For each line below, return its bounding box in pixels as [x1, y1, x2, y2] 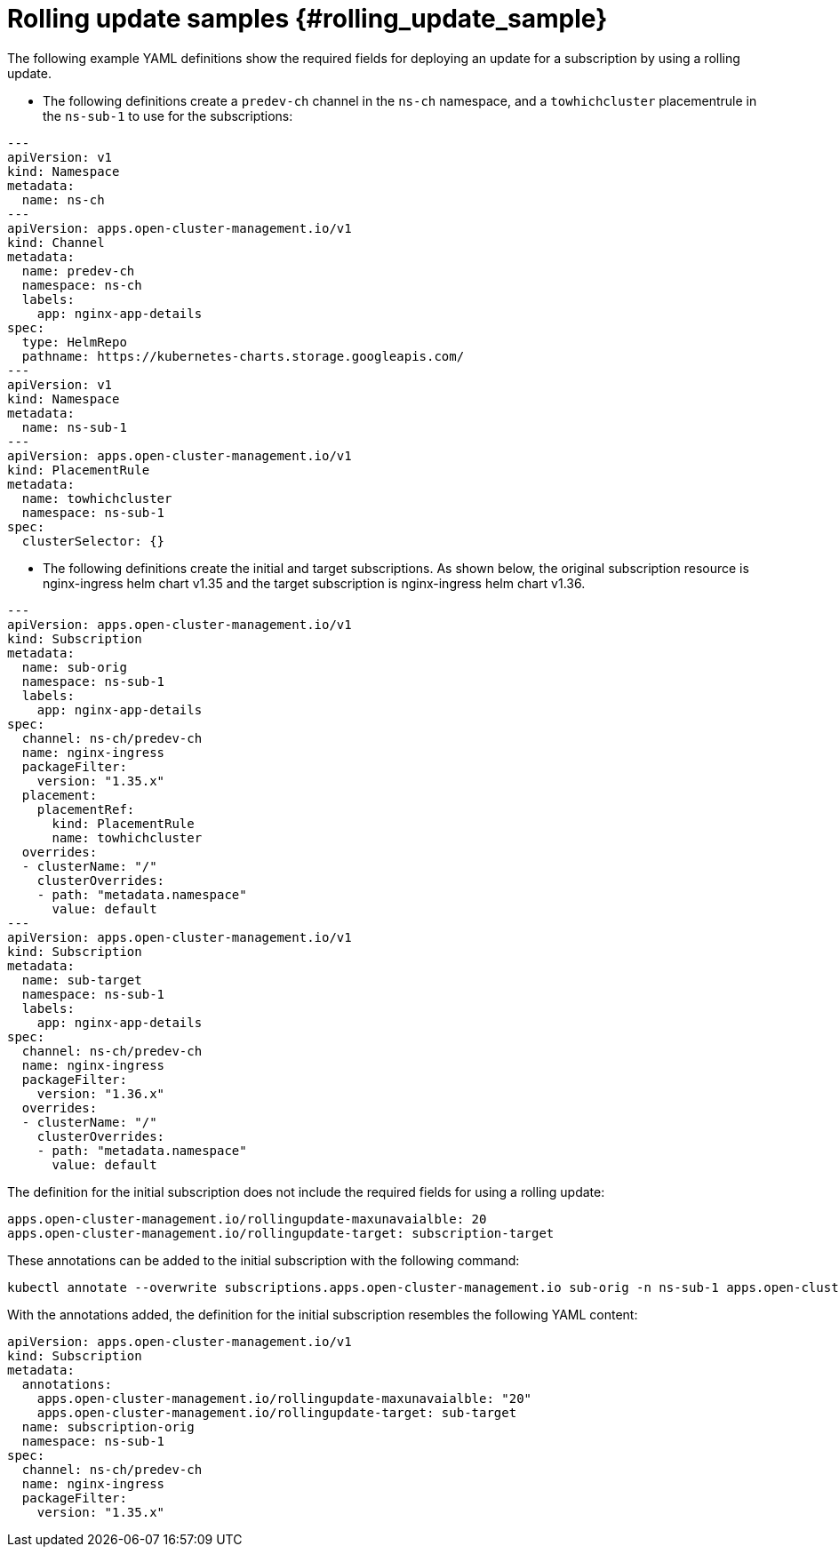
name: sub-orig [21, 659, 127, 674]
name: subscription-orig [21, 1419, 195, 1434]
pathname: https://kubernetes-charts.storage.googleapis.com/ [21, 348, 465, 363]
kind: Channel [7, 235, 105, 250]
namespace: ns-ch [21, 277, 142, 292]
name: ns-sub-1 [21, 419, 127, 434]
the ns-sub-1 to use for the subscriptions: [43, 108, 293, 124]
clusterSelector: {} [21, 533, 165, 548]
